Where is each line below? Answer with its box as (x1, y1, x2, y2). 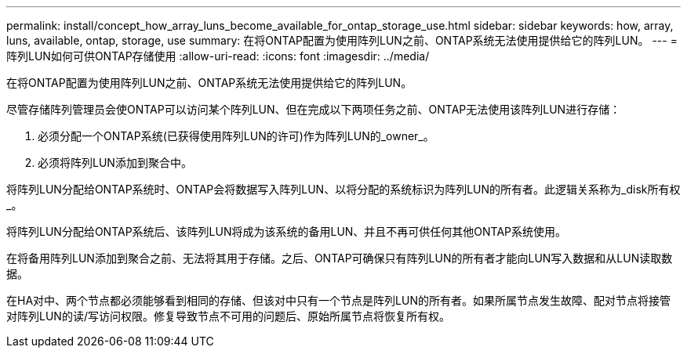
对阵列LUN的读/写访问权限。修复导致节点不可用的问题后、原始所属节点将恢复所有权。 (6, 309, 450, 323)
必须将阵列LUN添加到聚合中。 (38, 156, 192, 169)
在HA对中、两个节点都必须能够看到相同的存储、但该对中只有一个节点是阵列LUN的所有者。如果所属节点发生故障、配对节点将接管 (6, 294, 671, 307)
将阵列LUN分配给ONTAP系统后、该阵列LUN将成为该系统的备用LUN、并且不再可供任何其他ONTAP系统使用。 (6, 225, 567, 238)
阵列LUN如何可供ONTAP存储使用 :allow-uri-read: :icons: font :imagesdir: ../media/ (6, 49, 430, 63)
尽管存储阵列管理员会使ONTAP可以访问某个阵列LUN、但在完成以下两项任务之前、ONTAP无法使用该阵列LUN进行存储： (6, 103, 621, 116)
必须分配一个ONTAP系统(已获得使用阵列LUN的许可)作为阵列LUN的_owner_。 (38, 129, 434, 143)
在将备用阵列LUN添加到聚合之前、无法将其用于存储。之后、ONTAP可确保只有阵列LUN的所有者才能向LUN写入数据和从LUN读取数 (6, 251, 673, 265)
